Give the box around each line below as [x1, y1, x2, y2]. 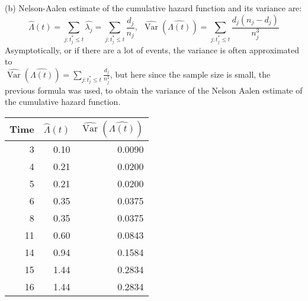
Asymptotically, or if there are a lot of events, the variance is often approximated [5, 43, 300, 56]
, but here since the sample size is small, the [110, 68, 271, 80]
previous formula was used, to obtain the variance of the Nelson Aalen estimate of [5, 84, 303, 96]
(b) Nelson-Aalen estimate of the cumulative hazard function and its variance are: [5, 2, 302, 14]
